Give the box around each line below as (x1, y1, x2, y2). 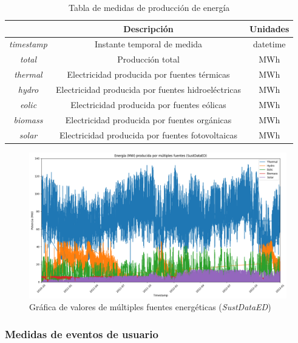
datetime (252, 38, 286, 50)
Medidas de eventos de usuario (5, 326, 158, 341)
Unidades (249, 22, 290, 35)
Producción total (117, 53, 180, 66)
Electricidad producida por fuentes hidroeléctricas (55, 83, 242, 95)
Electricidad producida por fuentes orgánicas (65, 113, 232, 126)
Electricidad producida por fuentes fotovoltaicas (59, 128, 237, 141)
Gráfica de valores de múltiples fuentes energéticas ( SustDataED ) (29, 301, 271, 313)
